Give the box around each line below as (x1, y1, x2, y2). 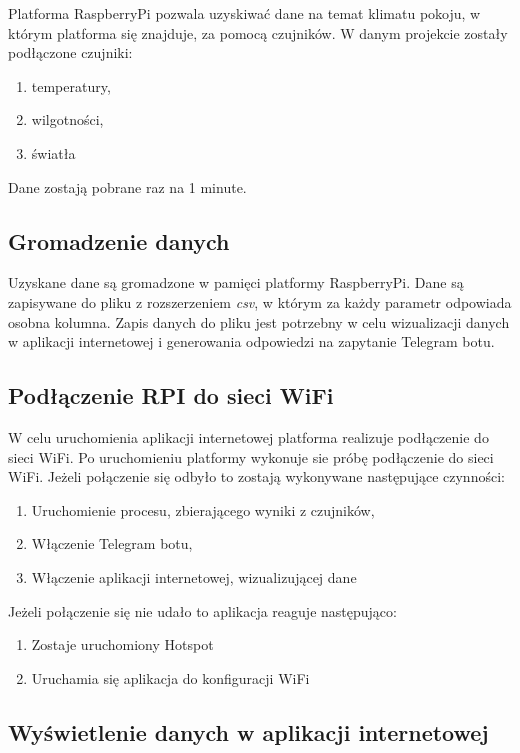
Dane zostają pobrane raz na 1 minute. (8, 176, 247, 197)
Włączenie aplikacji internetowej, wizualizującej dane (31, 566, 357, 587)
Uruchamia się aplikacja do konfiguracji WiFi (31, 667, 310, 688)
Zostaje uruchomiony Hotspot (31, 634, 214, 655)
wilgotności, (31, 109, 104, 130)
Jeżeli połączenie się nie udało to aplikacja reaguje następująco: (8, 600, 397, 621)
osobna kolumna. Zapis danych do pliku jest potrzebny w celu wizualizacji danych (8, 311, 510, 332)
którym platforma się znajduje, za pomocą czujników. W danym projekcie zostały (8, 22, 508, 43)
